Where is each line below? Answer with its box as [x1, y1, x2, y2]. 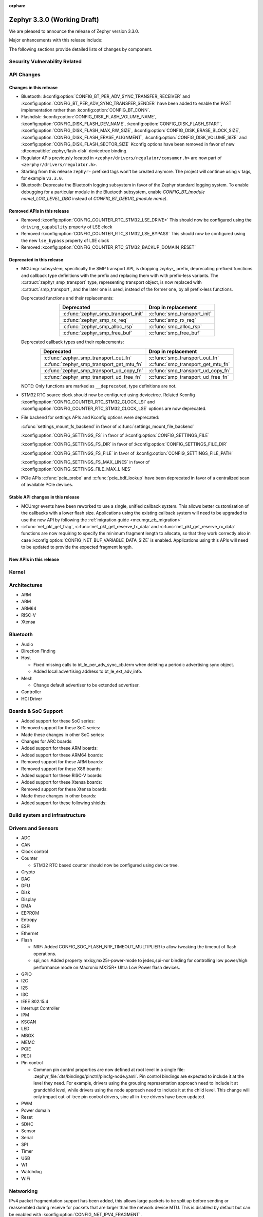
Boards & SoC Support [9, 708, 63, 715]
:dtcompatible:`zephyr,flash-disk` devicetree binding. [21, 148, 128, 154]
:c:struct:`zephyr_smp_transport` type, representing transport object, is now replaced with [21, 279, 202, 285]
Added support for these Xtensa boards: [21, 779, 102, 785]
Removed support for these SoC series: [21, 725, 101, 731]
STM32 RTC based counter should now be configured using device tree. [33, 862, 179, 868]
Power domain [21, 1107, 51, 1113]
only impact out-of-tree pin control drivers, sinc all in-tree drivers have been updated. [33, 1094, 206, 1100]
